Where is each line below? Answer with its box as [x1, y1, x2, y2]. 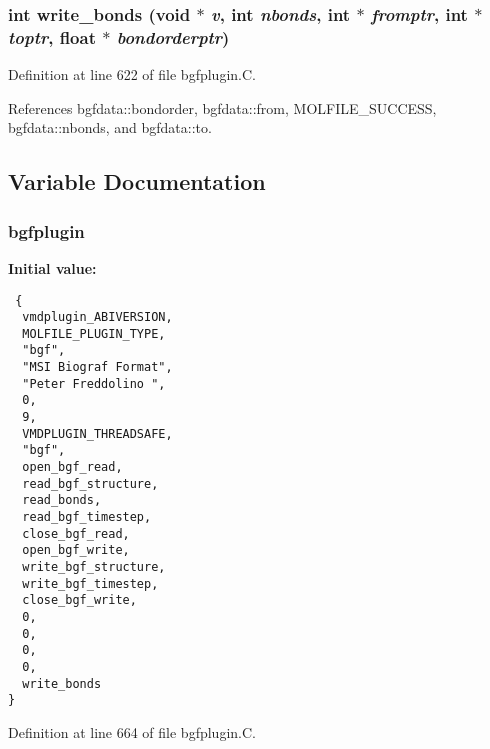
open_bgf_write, [22, 543, 130, 558]
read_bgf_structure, [22, 476, 159, 491]
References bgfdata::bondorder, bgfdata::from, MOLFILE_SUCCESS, [8, 97, 437, 118]
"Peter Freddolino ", [22, 376, 166, 391]
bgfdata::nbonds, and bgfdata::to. [8, 117, 212, 138]
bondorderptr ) [116, 24, 230, 49]
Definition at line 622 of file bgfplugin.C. [8, 64, 256, 85]
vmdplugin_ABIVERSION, [22, 310, 173, 325]
